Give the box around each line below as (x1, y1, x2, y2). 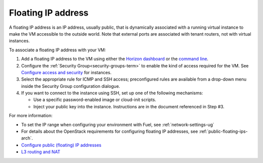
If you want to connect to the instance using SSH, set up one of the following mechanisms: (21, 90, 203, 96)
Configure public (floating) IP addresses (21, 142, 102, 148)
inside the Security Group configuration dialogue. (21, 83, 120, 89)
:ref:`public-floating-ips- (199, 128, 248, 134)
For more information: (9, 113, 53, 119)
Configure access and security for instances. (21, 69, 112, 75)
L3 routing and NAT (21, 149, 60, 155)
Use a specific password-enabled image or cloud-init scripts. (33, 97, 156, 102)
